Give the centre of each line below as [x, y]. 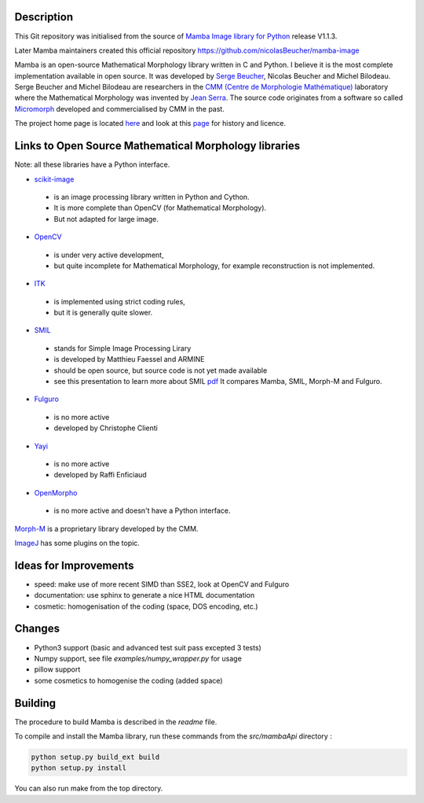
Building [35, 703]
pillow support [57, 669]
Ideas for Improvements [74, 565]
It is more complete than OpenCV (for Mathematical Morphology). [160, 208]
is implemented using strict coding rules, [120, 301]
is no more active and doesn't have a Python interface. [142, 510]
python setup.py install [79, 768]
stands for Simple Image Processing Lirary [122, 348]
